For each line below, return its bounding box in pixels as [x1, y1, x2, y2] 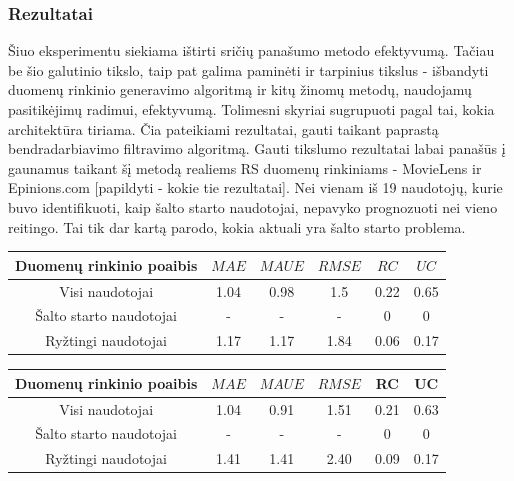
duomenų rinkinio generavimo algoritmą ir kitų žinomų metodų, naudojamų [8, 79, 472, 100]
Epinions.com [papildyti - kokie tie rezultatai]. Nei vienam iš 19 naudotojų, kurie [8, 177, 503, 198]
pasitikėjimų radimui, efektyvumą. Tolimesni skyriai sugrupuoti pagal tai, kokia [8, 99, 495, 119]
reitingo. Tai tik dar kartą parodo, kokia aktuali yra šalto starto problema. [8, 216, 466, 237]
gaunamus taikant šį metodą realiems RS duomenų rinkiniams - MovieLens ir [8, 157, 482, 178]
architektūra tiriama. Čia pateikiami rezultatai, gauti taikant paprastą [8, 118, 439, 139]
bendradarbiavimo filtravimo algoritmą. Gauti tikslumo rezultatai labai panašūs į [8, 138, 506, 159]
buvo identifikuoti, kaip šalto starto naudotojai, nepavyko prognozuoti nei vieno [8, 196, 498, 217]
